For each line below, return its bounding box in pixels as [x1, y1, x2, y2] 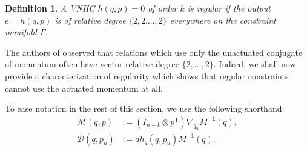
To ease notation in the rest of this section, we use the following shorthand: [5, 102, 285, 115]
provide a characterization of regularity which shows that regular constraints [5, 69, 289, 82]
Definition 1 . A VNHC [5, 2, 95, 14]
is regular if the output [187, 2, 271, 14]
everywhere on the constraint [170, 13, 276, 26]
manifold [5, 25, 37, 38]
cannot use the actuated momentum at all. [5, 81, 163, 94]
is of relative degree [54, 13, 126, 26]
